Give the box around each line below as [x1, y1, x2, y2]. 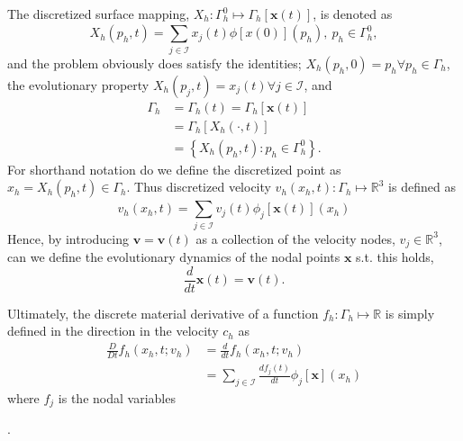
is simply [385, 303, 435, 322]
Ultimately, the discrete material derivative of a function [7, 303, 319, 322]
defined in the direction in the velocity [7, 321, 219, 340]
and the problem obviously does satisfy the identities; [7, 53, 302, 72]
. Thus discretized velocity [126, 177, 271, 196]
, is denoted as [313, 4, 393, 22]
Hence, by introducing [7, 229, 130, 247]
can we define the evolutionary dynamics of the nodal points [7, 247, 340, 265]
